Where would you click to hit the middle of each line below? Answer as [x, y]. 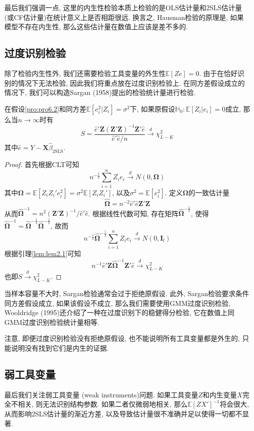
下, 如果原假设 [153, 108]
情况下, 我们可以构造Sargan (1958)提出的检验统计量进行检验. [100, 92]
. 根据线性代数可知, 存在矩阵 [133, 213]
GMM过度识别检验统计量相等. [52, 322]
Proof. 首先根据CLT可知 [42, 164]
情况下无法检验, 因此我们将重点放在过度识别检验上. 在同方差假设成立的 [131, 83]
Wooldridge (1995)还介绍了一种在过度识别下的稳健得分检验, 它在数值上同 [119, 312]
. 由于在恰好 [218, 73]
